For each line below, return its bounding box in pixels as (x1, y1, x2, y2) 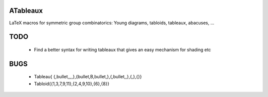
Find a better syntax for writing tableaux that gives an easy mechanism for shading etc (34, 47, 211, 52)
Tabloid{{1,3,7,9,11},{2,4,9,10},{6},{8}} (34, 81, 110, 87)
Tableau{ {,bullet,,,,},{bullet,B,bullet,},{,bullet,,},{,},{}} (34, 74, 142, 80)
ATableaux (9, 6, 43, 15)
